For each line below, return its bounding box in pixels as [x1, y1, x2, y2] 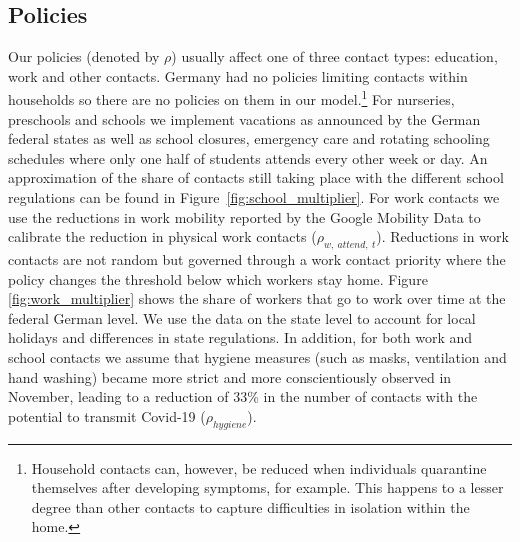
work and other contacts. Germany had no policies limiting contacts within [8, 65, 468, 86]
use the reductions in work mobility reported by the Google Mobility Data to [8, 206, 481, 227]
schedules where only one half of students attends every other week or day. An [8, 147, 488, 168]
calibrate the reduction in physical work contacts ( [8, 226, 317, 247]
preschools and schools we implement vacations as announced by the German [8, 108, 481, 129]
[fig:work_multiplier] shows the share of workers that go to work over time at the [8, 288, 506, 309]
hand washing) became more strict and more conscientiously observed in [8, 366, 452, 387]
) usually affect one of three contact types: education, [171, 46, 498, 67]
